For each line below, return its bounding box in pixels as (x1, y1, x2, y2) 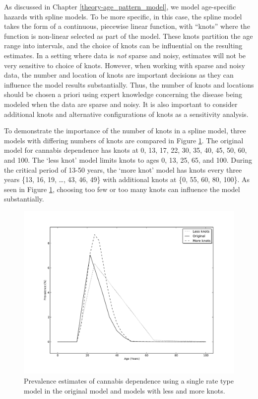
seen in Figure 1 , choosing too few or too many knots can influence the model (4, 184, 240, 194)
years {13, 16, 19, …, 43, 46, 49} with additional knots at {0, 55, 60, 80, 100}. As (4, 174, 250, 185)
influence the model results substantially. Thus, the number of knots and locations (4, 79, 254, 90)
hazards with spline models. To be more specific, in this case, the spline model (4, 11, 242, 21)
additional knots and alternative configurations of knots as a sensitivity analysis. (4, 108, 249, 119)
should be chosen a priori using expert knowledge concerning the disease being (4, 89, 243, 100)
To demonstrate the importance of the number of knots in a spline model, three (4, 125, 246, 136)
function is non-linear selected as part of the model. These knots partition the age (4, 30, 253, 41)
